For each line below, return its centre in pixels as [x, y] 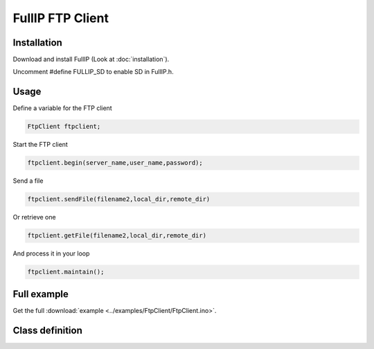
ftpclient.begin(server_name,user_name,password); [115, 163]
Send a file [28, 181]
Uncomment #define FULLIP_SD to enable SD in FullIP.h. [93, 72]
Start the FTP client [41, 145]
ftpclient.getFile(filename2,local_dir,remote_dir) [117, 236]
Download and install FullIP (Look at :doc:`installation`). [91, 60]
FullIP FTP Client [61, 18]
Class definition [47, 330]
